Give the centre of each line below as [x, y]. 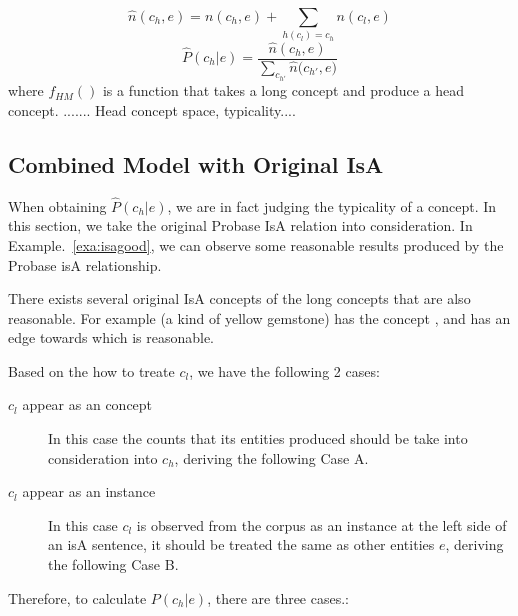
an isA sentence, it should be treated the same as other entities [241, 544]
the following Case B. [113, 564]
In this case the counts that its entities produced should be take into [258, 438]
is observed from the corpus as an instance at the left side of [321, 524]
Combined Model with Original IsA [196, 163]
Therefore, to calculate [77, 597]
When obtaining [57, 205]
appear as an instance [89, 491]
